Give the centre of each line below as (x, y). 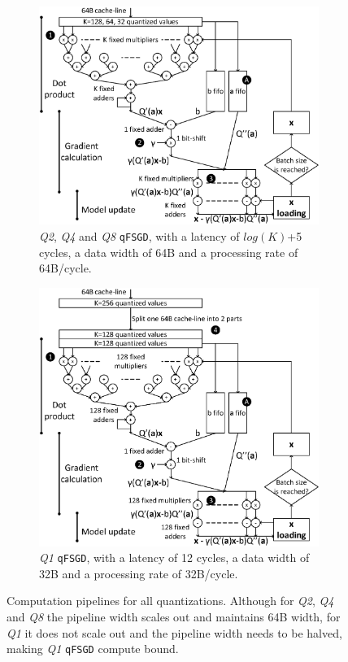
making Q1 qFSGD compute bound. (93, 649)
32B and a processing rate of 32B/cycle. (139, 573)
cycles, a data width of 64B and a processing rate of (169, 252)
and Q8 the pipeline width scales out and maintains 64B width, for (174, 616)
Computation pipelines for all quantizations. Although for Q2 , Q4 (170, 601)
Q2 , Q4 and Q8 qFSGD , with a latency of (139, 235)
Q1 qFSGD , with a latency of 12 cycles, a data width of (174, 557)
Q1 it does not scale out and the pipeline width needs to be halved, (174, 632)
